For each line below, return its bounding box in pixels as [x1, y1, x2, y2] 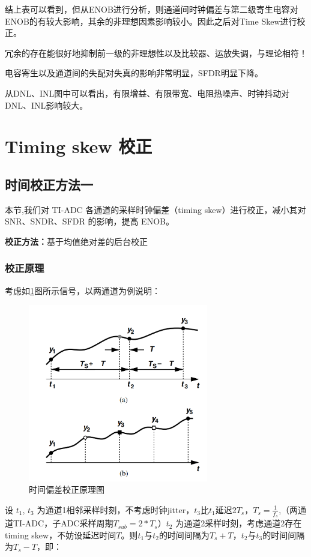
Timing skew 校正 [5, 134, 152, 158]
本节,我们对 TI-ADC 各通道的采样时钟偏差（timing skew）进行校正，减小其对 [5, 203, 306, 215]
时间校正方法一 [5, 175, 93, 193]
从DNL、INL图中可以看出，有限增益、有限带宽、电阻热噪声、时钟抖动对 [5, 86, 290, 99]
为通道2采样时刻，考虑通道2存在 [175, 517, 302, 529]
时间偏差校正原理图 [29, 483, 104, 496]
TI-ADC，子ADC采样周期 [13, 517, 113, 529]
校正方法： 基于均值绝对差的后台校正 [5, 235, 148, 247]
